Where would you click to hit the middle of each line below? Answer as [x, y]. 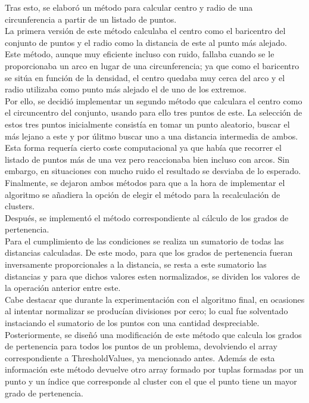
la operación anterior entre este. [63, 288]
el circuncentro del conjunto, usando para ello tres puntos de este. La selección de [154, 112]
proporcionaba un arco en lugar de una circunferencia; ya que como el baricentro [152, 65]
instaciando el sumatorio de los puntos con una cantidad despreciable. [132, 323]
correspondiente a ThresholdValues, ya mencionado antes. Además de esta [140, 357]
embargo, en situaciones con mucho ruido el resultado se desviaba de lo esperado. [153, 171]
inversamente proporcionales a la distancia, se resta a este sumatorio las [136, 264]
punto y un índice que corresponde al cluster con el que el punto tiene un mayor [151, 381]
